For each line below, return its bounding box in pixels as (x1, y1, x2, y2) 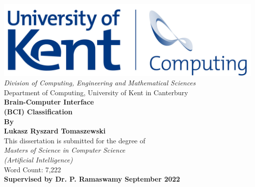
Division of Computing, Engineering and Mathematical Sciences (4, 78, 196, 88)
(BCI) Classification (4, 107, 73, 117)
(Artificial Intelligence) (4, 155, 73, 165)
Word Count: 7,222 (4, 164, 61, 174)
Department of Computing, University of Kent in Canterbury (4, 87, 188, 97)
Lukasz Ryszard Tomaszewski (4, 126, 106, 136)
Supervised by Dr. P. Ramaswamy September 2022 (4, 174, 180, 184)
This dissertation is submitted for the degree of (4, 135, 146, 145)
